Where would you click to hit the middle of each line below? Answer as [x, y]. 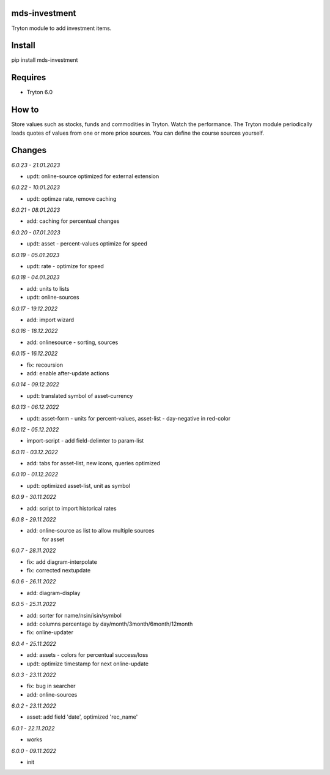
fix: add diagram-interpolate [62, 562]
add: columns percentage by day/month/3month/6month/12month [110, 624]
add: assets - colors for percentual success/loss [87, 655]
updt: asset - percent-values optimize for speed [87, 244]
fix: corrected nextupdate [59, 570]
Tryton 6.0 [40, 92]
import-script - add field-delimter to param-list [85, 441]
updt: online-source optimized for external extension [93, 176]
